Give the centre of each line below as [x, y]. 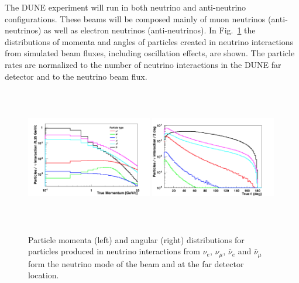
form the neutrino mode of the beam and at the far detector [136, 263]
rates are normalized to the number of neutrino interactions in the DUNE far [143, 64]
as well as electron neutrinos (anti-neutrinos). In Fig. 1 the [150, 30]
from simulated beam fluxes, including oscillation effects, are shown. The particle [150, 53]
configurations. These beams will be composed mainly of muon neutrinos [135, 18]
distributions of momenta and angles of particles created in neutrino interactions [149, 41]
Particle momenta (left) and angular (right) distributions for [136, 239]
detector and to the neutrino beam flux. [76, 76]
